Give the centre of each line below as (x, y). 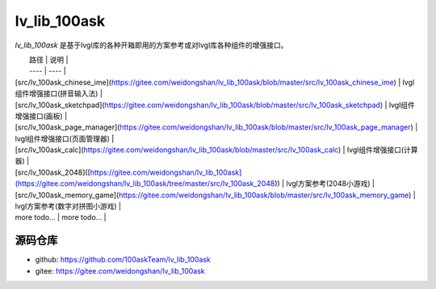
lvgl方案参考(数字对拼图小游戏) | (68, 206)
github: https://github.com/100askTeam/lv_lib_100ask (123, 260)
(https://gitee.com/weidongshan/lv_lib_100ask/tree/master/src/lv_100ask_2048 (145, 184)
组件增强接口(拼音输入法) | (59, 93)
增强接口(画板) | (41, 116)
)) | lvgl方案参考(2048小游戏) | (325, 184)
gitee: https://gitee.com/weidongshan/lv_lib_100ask (120, 270)
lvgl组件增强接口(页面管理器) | (65, 138)
